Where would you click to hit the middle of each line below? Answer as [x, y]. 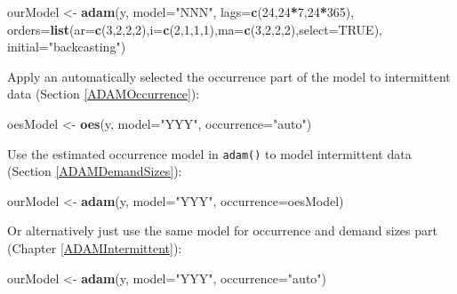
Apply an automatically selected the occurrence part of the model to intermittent [229, 76]
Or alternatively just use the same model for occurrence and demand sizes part [222, 230]
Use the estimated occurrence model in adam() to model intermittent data [209, 153]
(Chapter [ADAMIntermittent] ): [95, 248]
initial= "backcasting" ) [67, 47]
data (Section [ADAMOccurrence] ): [104, 94]
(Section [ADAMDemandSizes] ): [95, 171]
